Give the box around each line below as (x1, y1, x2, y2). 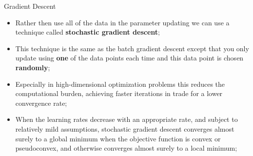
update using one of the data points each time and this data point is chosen (15, 53, 244, 63)
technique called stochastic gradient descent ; (15, 27, 160, 37)
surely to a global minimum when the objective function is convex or (15, 133, 221, 143)
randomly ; (15, 62, 50, 72)
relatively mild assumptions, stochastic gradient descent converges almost (15, 123, 234, 134)
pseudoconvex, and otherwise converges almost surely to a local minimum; (15, 143, 237, 153)
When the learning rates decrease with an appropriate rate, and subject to (15, 114, 238, 124)
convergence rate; (15, 97, 67, 108)
